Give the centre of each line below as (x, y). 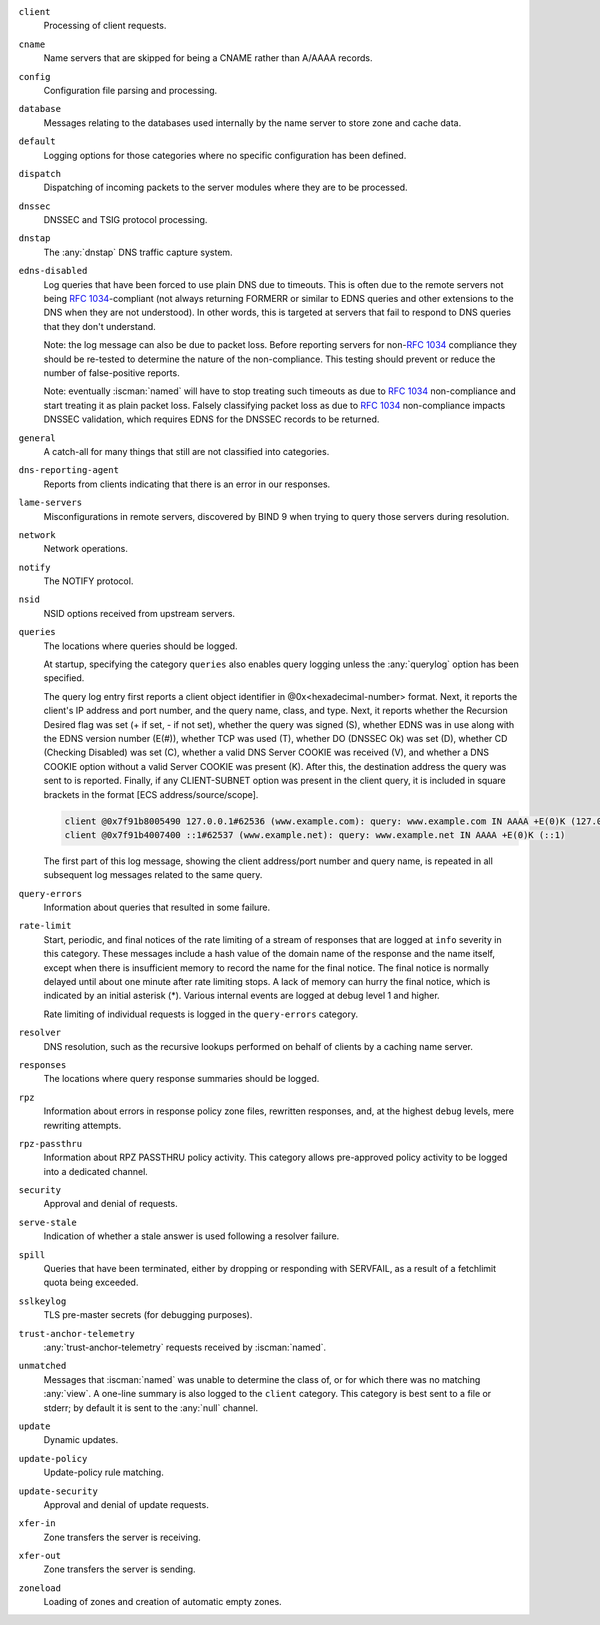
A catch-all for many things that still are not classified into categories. (186, 451)
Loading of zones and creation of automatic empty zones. (162, 1602)
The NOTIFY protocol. (88, 581)
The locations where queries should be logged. (141, 646)
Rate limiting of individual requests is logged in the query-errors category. (201, 1014)
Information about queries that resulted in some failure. (156, 907)
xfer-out (40, 1556)
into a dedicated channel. (96, 1171)
